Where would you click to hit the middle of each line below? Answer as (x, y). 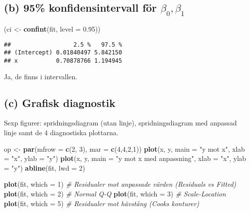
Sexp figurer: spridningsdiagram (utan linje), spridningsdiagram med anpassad (120, 123)
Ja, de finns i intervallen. (41, 76)
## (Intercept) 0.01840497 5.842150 (63, 53)
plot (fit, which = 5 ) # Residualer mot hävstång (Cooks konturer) (102, 203)
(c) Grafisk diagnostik (60, 102)
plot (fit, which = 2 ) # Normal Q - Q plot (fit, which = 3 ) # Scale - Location (115, 193)
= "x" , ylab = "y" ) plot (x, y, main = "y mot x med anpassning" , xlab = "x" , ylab (125, 158)
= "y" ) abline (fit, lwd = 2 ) (45, 168)
